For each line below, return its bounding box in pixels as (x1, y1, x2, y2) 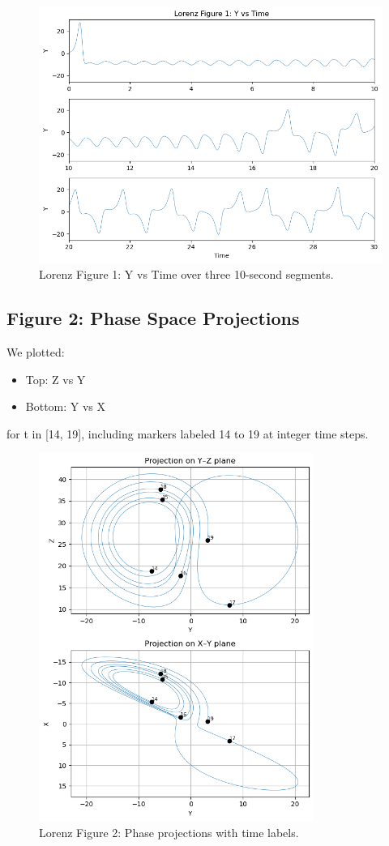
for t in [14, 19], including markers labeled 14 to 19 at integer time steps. (6, 425, 369, 442)
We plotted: (6, 344, 65, 361)
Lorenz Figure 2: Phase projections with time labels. (39, 824, 299, 841)
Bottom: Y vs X (25, 398, 106, 415)
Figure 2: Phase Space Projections (6, 305, 300, 331)
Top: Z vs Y (25, 370, 86, 387)
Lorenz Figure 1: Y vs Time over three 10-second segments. (39, 266, 334, 283)
